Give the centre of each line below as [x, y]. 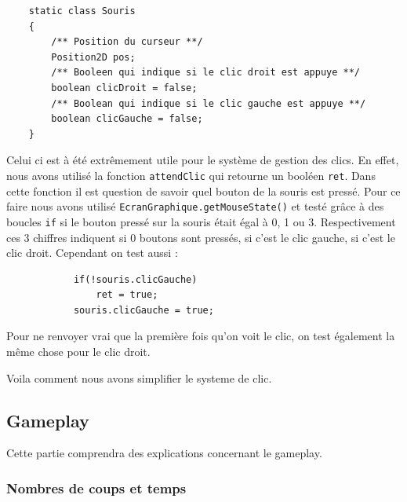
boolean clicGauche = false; [127, 119]
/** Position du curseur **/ [127, 42]
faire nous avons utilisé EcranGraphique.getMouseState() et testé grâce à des [195, 206]
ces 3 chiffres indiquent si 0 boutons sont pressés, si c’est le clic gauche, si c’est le [201, 237]
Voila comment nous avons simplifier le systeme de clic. [139, 377]
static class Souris [82, 11]
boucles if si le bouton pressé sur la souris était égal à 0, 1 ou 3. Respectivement [201, 221]
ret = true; [127, 295]
